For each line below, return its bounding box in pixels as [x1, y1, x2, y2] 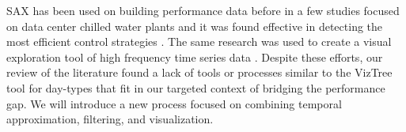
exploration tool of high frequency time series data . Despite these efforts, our [6, 48, 383, 65]
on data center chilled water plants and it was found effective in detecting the [6, 17, 383, 34]
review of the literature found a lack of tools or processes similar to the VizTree [6, 64, 393, 81]
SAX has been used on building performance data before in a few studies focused [6, 2, 400, 18]
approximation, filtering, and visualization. [6, 111, 214, 127]
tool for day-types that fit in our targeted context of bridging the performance [6, 79, 385, 96]
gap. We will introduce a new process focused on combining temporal [6, 95, 342, 111]
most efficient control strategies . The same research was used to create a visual [6, 33, 392, 50]
